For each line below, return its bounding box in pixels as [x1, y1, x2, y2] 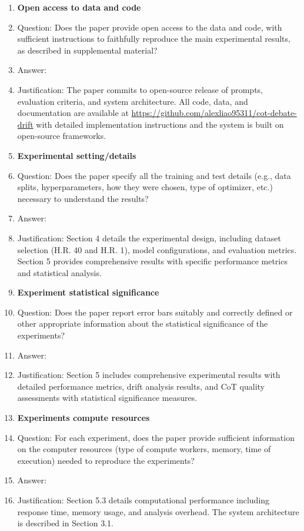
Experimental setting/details [17, 149, 136, 161]
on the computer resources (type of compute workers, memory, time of [17, 443, 271, 455]
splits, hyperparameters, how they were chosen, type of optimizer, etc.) [17, 181, 273, 193]
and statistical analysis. [17, 266, 102, 278]
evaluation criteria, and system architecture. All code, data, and [17, 95, 248, 107]
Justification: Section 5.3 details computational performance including [17, 494, 270, 506]
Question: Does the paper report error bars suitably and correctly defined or [17, 306, 293, 318]
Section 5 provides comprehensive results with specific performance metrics [17, 255, 288, 267]
